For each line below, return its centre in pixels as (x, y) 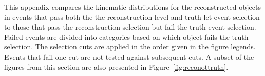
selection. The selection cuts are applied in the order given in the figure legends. (130, 47)
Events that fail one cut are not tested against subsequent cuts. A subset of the (129, 56)
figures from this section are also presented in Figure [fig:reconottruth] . (116, 67)
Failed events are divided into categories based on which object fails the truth (126, 36)
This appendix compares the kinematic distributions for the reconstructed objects (133, 7)
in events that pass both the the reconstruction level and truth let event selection (132, 17)
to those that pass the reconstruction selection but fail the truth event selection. (130, 27)
